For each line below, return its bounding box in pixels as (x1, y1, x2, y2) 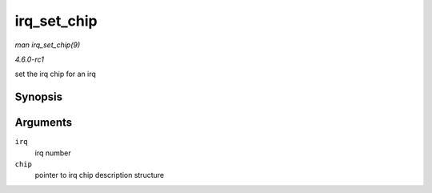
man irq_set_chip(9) (14, 40, 81, 50)
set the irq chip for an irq (14, 69, 96, 79)
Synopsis (14, 90, 63, 104)
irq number (34, 148, 71, 158)
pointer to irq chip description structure (34, 171, 164, 180)
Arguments (14, 116, 73, 130)
